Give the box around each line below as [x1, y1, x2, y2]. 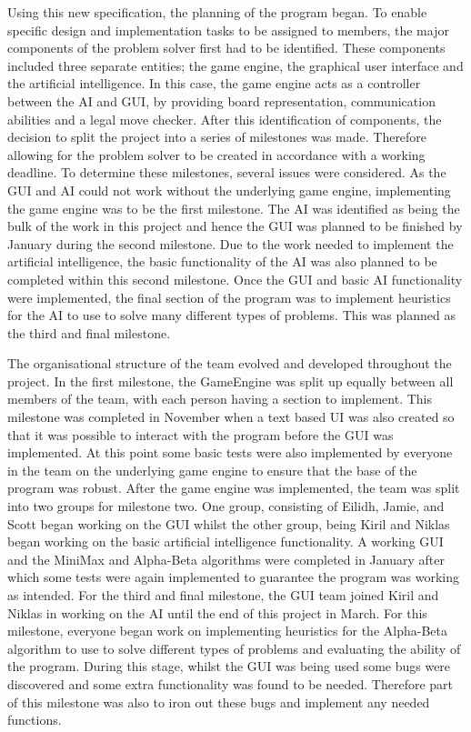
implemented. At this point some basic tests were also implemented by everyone [7, 443, 453, 462]
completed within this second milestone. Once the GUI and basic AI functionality [7, 269, 463, 288]
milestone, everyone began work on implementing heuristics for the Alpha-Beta [7, 621, 447, 640]
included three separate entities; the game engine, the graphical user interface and [7, 55, 464, 75]
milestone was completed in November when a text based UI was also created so [7, 407, 455, 426]
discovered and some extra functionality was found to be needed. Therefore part [7, 674, 454, 693]
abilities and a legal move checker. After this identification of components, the [7, 109, 442, 128]
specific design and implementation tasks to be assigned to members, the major [7, 20, 449, 39]
